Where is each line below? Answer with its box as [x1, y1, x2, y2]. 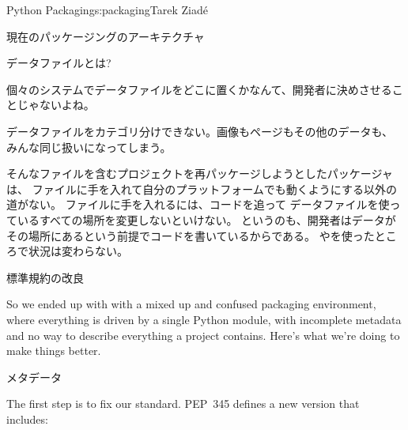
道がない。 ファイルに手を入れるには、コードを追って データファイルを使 [6, 196, 390, 213]
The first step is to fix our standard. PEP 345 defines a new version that [6, 395, 360, 412]
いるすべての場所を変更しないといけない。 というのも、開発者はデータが [17, 211, 396, 228]
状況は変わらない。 [28, 243, 128, 259]
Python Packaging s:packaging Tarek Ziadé [6, 2, 208, 17]
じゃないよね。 [17, 96, 95, 113]
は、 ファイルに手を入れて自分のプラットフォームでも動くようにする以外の [6, 180, 397, 197]
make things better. [6, 342, 101, 359]
